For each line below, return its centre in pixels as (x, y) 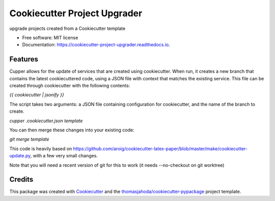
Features (24, 59)
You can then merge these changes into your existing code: (72, 130)
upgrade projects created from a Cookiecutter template (67, 28)
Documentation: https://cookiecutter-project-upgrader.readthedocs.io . (96, 45)
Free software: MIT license (50, 38)
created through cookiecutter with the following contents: (70, 86)
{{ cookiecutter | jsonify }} (37, 95)
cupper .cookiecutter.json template (46, 121)
